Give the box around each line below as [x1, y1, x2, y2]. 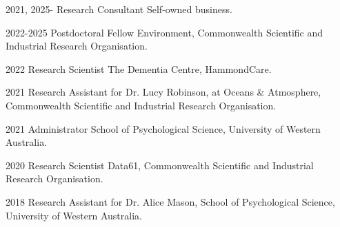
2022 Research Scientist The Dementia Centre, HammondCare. [6, 61, 272, 76]
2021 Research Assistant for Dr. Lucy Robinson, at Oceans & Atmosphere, [6, 85, 321, 99]
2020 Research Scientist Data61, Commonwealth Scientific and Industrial [6, 158, 314, 172]
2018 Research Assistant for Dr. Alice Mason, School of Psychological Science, [6, 194, 335, 208]
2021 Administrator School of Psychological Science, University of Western [6, 121, 321, 136]
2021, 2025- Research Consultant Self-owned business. [6, 2, 232, 16]
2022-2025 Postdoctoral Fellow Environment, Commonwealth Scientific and [6, 25, 323, 39]
